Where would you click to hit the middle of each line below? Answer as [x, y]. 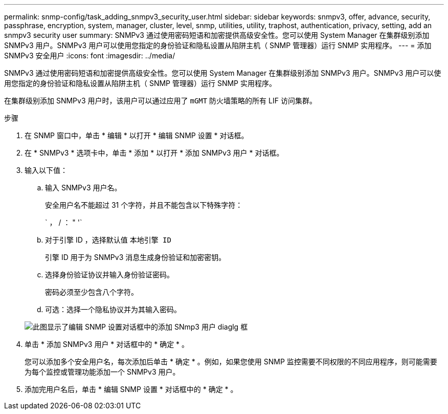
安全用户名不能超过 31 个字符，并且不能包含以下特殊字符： [144, 205]
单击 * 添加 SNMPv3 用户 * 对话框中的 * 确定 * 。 [107, 344]
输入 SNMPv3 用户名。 [83, 188]
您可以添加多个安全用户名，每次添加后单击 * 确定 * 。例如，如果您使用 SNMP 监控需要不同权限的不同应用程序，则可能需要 [231, 362]
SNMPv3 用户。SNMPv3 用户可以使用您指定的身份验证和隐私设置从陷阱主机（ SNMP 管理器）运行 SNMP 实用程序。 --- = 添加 [218, 45]
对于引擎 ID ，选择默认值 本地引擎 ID [108, 240]
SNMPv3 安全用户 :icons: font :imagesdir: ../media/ [90, 56]
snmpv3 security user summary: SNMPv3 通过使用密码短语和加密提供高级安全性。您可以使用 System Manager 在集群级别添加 [217, 35]
